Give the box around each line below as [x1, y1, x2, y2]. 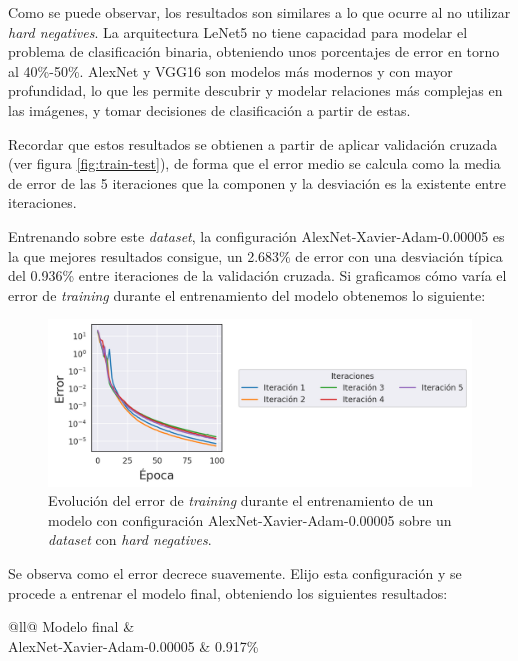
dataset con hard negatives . [48, 529, 212, 550]
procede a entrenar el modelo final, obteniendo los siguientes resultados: [8, 582, 448, 603]
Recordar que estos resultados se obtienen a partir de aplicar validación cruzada [8, 133, 498, 154]
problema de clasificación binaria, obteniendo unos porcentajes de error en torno [8, 41, 500, 62]
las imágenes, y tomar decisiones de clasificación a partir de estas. [8, 99, 411, 120]
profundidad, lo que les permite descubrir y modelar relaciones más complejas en [8, 80, 503, 101]
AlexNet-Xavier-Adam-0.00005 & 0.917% [8, 635, 259, 656]
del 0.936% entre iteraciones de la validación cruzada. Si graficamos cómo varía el [8, 265, 507, 286]
